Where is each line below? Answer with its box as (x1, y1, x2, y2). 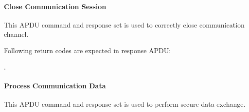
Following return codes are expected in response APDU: (4, 45, 171, 55)
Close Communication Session (4, 1, 107, 11)
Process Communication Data (4, 80, 106, 90)
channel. (4, 29, 29, 39)
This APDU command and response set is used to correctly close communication (4, 19, 245, 29)
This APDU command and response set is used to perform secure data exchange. (4, 98, 246, 109)
